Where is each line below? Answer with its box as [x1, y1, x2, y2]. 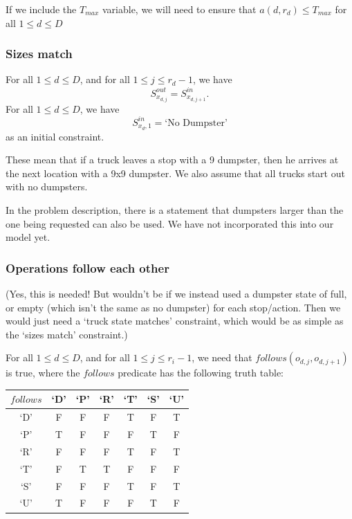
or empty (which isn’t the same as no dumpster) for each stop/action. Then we [6, 300, 341, 314]
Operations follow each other [6, 259, 169, 276]
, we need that [192, 350, 252, 365]
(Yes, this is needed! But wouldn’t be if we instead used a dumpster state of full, [6, 286, 347, 300]
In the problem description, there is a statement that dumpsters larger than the [6, 202, 344, 217]
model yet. [6, 230, 50, 244]
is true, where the [6, 365, 80, 380]
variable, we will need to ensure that [102, 2, 257, 16]
